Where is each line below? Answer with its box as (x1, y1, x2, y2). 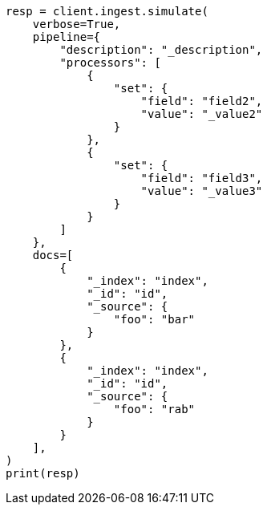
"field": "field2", (140, 95, 263, 107)
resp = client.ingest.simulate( (6, 5, 208, 18)
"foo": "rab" (113, 403, 196, 416)
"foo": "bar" (113, 313, 196, 326)
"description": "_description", (59, 43, 263, 56)
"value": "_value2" (140, 107, 263, 120)
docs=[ (32, 249, 74, 262)
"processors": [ (59, 56, 161, 69)
